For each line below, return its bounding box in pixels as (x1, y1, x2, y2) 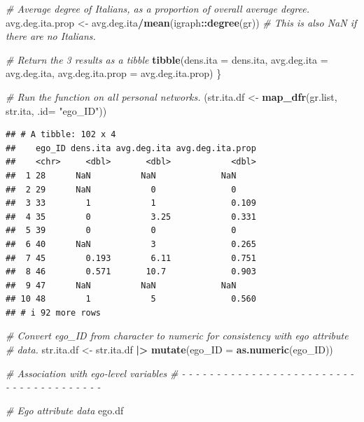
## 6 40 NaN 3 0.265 (6, 239, 256, 249)
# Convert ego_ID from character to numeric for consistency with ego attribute (6, 328, 349, 343)
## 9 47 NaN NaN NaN (6, 280, 237, 290)
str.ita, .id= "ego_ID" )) (6, 103, 107, 118)
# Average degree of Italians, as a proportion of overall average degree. (6, 1, 309, 15)
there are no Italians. (6, 29, 96, 43)
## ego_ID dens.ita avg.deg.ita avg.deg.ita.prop (6, 143, 256, 153)
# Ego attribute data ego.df (6, 402, 124, 417)
